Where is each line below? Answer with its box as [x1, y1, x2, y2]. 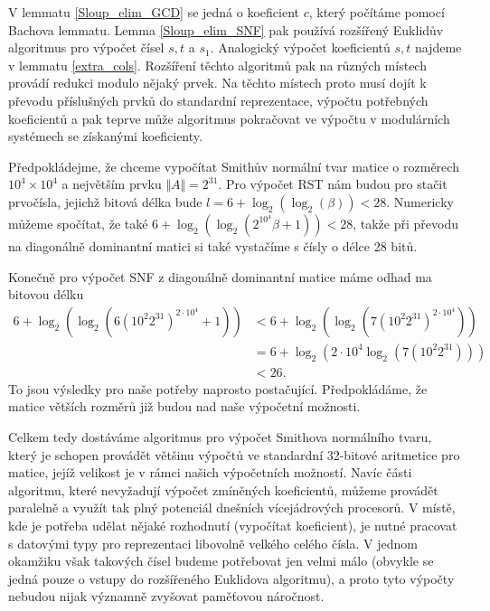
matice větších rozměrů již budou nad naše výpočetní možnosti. [8, 397, 361, 416]
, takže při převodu [353, 213, 458, 232]
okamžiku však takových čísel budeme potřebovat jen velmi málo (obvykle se [8, 551, 434, 570]
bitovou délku [8, 285, 84, 304]
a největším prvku [61, 174, 162, 193]
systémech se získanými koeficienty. [8, 127, 203, 146]
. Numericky [386, 192, 454, 211]
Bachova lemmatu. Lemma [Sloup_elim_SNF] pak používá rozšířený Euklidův [8, 20, 444, 39]
